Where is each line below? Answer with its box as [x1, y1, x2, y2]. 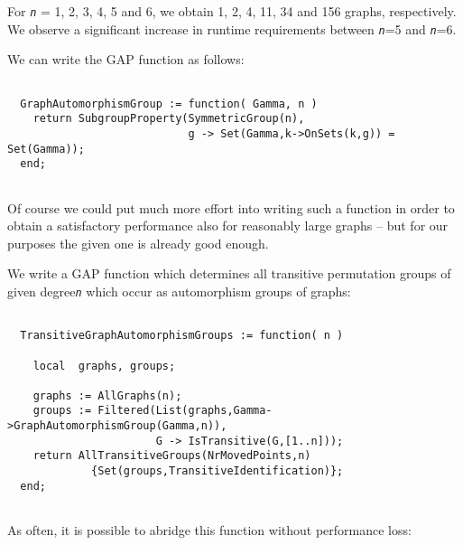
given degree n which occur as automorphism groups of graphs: [7, 281, 351, 300]
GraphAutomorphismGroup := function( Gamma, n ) [20, 97, 318, 110]
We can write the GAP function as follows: [7, 50, 245, 69]
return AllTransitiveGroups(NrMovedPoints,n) [32, 449, 311, 463]
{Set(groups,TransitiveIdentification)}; [91, 465, 344, 478]
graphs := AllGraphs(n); [32, 389, 182, 402]
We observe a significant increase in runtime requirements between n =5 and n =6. [7, 19, 457, 38]
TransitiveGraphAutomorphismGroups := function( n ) [20, 329, 344, 343]
